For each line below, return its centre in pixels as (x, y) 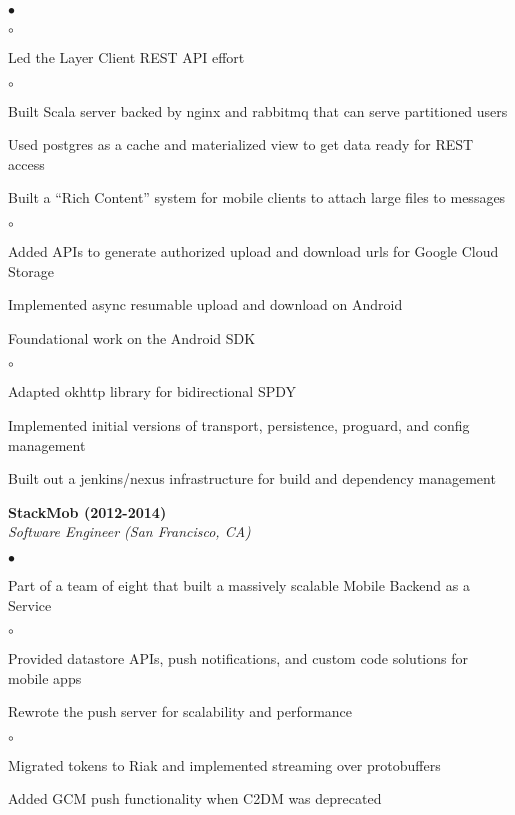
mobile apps (45, 677)
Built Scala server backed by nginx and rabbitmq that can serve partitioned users (258, 110)
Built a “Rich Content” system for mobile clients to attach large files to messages (257, 197)
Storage (31, 270)
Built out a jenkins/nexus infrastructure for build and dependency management (252, 478)
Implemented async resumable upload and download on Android (205, 304)
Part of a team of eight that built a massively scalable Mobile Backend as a (239, 584)
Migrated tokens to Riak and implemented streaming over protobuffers (224, 764)
